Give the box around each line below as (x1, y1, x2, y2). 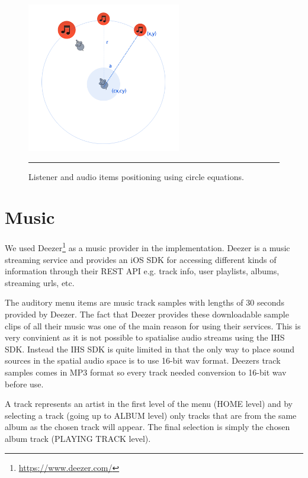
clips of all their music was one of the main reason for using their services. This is (5, 319, 301, 332)
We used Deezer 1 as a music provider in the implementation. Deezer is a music (5, 240, 290, 254)
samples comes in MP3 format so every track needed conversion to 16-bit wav (5, 366, 287, 378)
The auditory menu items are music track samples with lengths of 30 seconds (5, 296, 284, 309)
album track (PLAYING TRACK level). (5, 432, 151, 444)
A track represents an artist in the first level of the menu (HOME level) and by (5, 397, 293, 410)
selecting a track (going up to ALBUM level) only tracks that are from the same (5, 409, 297, 421)
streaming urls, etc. (5, 276, 75, 288)
